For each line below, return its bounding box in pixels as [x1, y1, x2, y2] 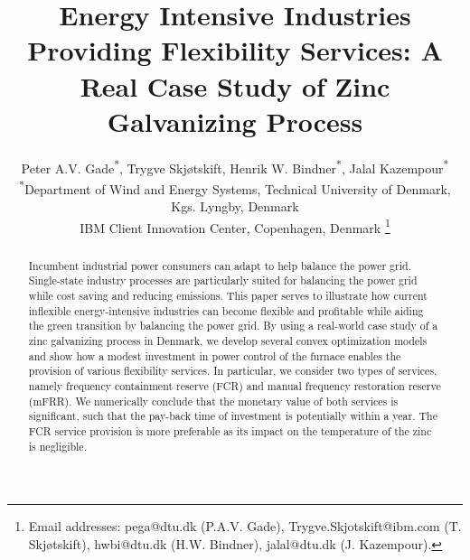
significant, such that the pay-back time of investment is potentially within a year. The [28, 408, 437, 424]
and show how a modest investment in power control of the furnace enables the [28, 348, 401, 363]
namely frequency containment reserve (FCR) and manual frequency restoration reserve [28, 378, 441, 394]
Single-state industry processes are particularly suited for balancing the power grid [28, 273, 418, 288]
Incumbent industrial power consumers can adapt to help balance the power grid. [28, 257, 411, 273]
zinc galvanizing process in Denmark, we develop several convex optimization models [28, 333, 428, 349]
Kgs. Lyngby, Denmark [171, 197, 299, 216]
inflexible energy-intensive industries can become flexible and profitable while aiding [28, 303, 424, 318]
